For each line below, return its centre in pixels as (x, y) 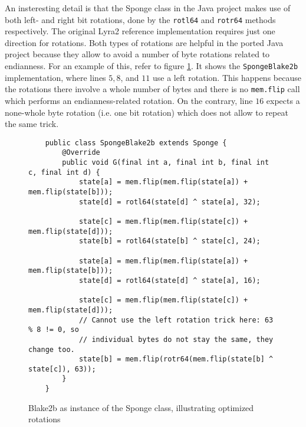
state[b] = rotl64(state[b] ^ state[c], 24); (170, 241)
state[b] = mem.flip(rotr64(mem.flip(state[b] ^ (176, 359)
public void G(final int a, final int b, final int (166, 163)
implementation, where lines (55, 77)
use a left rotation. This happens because (227, 77)
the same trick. (32, 124)
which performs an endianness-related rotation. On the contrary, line (129, 100)
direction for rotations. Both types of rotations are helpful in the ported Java (144, 42)
